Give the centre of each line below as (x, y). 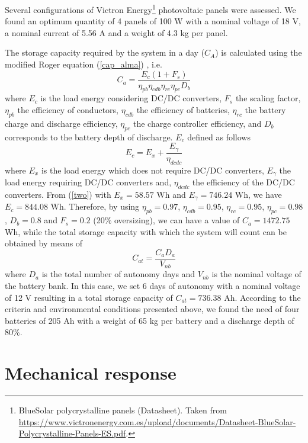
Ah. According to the (262, 297)
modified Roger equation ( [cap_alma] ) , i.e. (84, 64)
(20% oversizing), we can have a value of (166, 220)
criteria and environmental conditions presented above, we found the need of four (152, 309)
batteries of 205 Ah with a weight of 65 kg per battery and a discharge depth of (150, 320)
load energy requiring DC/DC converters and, (88, 182)
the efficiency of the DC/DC (243, 182)
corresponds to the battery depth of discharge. (89, 137)
